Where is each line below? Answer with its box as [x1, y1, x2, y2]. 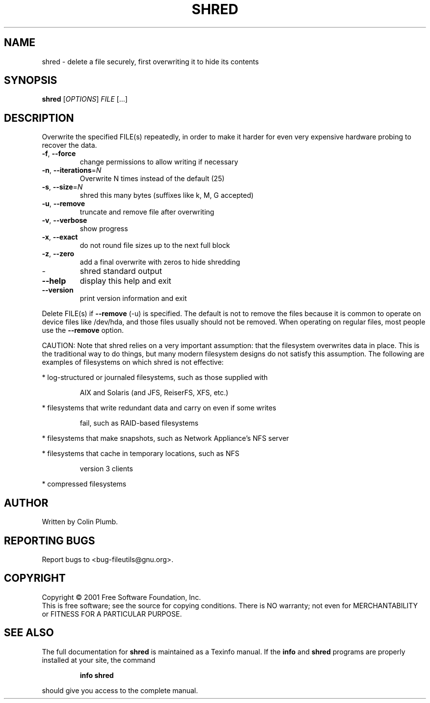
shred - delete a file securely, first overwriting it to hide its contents [42, 57, 259, 66]
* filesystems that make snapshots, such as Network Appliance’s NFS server [42, 434, 289, 443]
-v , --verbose [42, 216, 87, 225]
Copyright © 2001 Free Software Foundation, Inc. [42, 593, 201, 601]
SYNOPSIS [4, 74, 57, 87]
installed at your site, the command [42, 655, 156, 664]
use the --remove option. [42, 326, 124, 335]
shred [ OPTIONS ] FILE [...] [42, 95, 128, 104]
